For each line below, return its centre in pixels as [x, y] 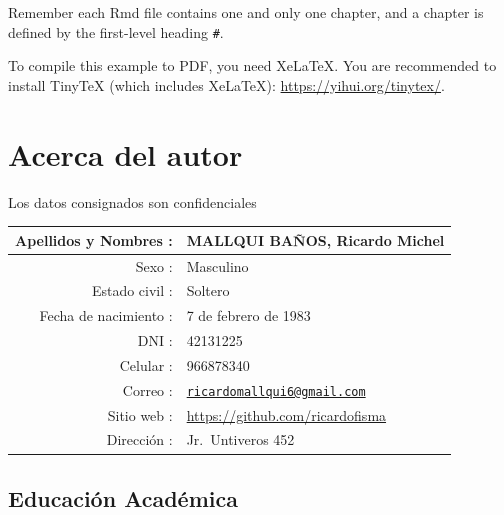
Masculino [217, 265]
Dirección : [139, 439]
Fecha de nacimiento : [106, 315]
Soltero [208, 290]
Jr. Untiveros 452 [240, 439]
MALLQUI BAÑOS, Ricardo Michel [315, 239]
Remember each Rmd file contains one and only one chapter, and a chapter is [246, 12]
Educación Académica [123, 497]
